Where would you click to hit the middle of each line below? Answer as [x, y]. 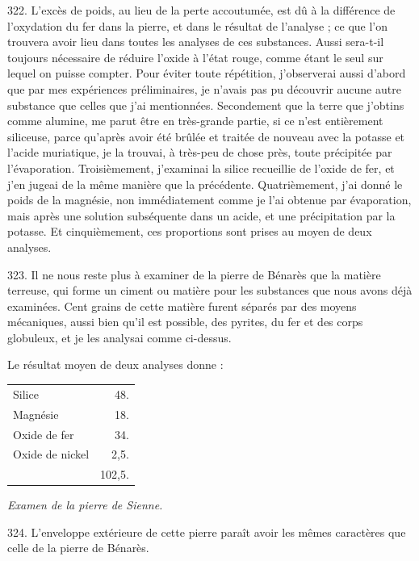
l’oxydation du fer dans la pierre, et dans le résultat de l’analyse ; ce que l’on [198, 25]
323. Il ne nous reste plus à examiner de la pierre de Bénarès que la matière [194, 274]
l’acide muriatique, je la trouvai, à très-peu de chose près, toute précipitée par [200, 152]
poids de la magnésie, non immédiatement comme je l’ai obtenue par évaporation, [209, 200]
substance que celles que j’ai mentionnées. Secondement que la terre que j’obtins [206, 105]
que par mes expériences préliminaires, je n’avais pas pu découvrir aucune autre [204, 88]
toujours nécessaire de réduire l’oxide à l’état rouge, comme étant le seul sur [195, 57]
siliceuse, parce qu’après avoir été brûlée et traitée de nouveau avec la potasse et [206, 136]
